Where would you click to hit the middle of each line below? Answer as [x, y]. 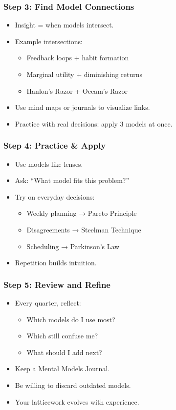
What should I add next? [64, 352]
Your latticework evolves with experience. [77, 401]
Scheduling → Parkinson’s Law [73, 246]
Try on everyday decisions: [55, 196]
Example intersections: [49, 41]
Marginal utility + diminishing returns [84, 74]
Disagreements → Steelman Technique [84, 229]
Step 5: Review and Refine [57, 284]
